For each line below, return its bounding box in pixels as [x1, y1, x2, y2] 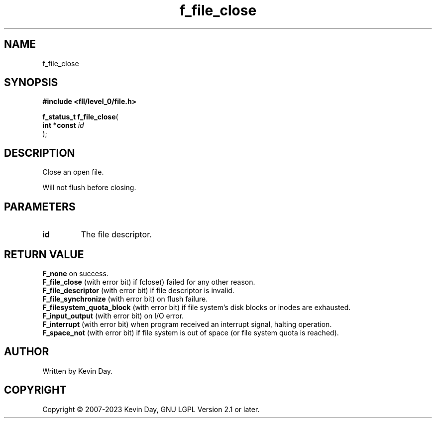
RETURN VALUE [4, 248, 84, 261]
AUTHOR [4, 345, 49, 358]
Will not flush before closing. [42, 183, 136, 192]
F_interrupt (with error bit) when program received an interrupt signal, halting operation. [42, 319, 332, 328]
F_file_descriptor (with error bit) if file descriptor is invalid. [42, 286, 234, 295]
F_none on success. [42, 269, 109, 278]
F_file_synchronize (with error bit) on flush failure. [42, 294, 208, 303]
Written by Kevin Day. [42, 366, 113, 375]
